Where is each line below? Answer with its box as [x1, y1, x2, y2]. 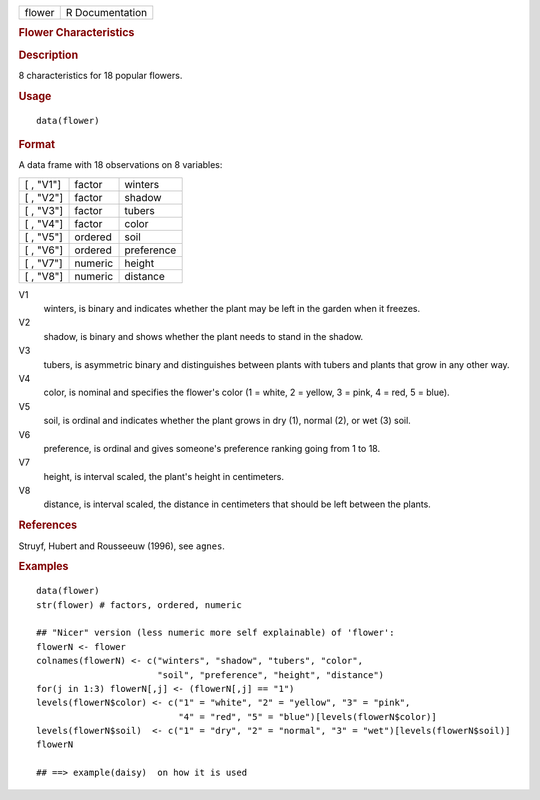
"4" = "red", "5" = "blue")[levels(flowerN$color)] [178, 711, 437, 722]
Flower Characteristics [18, 26, 135, 40]
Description [18, 48, 79, 62]
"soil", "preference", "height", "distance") [156, 669, 385, 680]
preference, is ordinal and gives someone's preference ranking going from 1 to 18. [43, 442, 380, 454]
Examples [18, 560, 69, 574]
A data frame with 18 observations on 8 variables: [18, 159, 223, 171]
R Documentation [65, 6, 148, 19]
